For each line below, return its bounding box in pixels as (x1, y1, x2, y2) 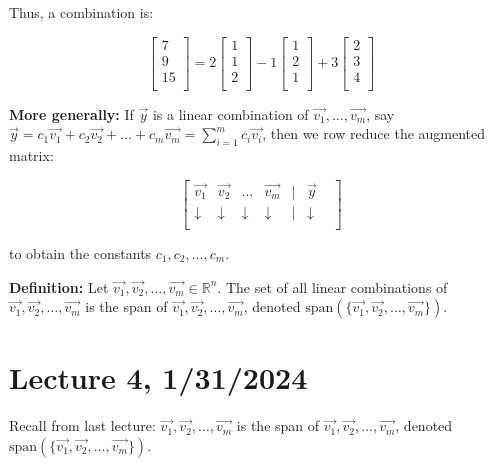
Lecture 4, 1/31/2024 (9, 357, 308, 398)
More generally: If (9, 103, 134, 124)
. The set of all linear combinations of (217, 276, 448, 297)
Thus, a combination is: (9, 2, 154, 22)
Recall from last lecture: (9, 415, 156, 436)
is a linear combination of (152, 103, 309, 124)
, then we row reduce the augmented (262, 123, 486, 144)
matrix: (9, 145, 54, 166)
